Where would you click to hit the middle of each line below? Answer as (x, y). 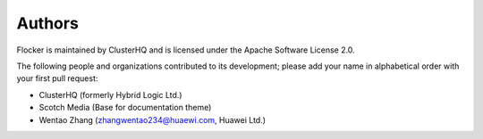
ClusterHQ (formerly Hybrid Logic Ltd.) (110, 94)
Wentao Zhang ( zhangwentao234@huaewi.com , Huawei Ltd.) (153, 119)
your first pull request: (57, 78)
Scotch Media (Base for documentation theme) (125, 108)
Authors (48, 23)
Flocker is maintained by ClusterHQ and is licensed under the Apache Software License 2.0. (186, 50)
